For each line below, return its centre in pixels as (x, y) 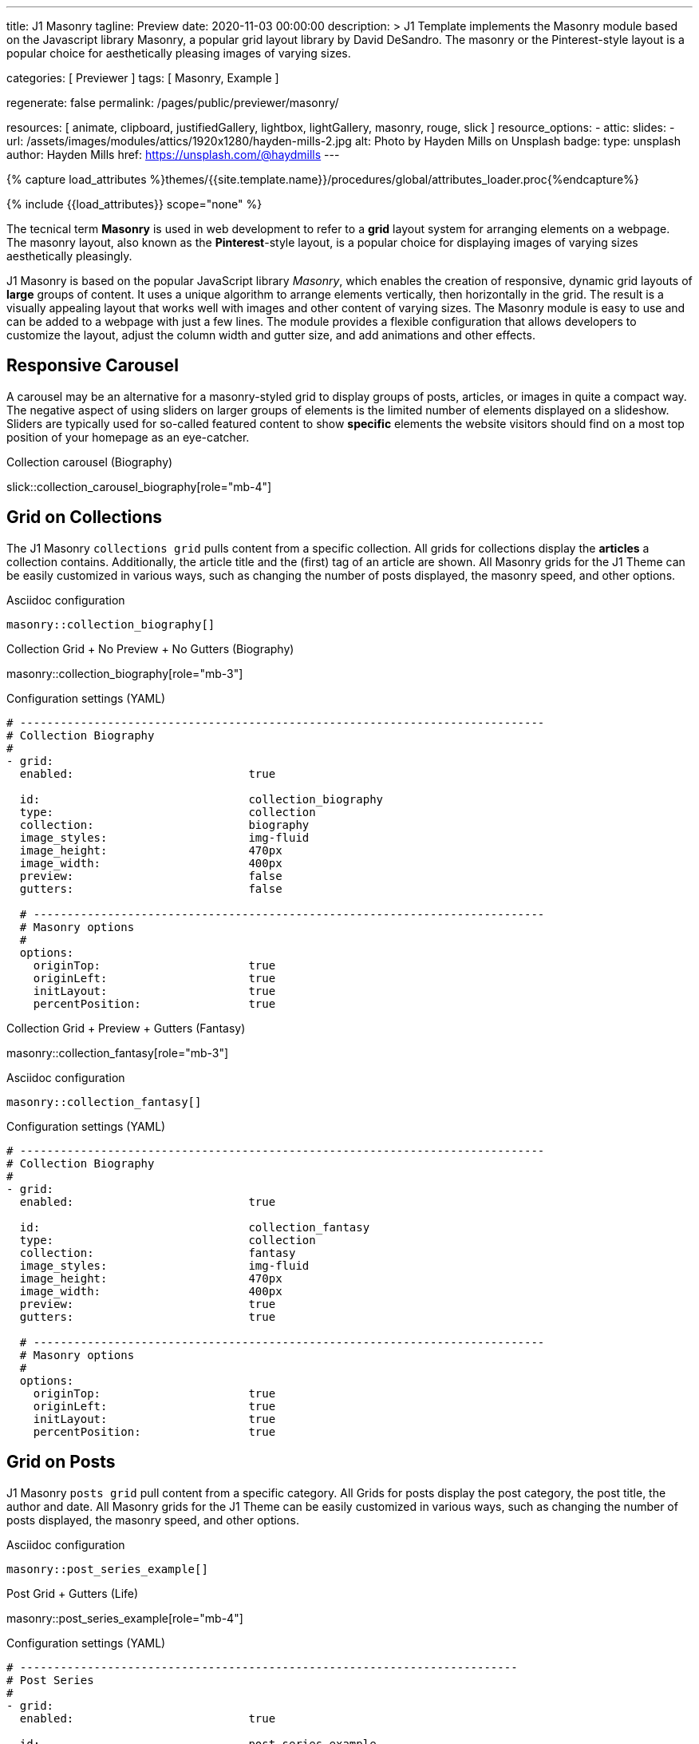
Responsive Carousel (93, 366)
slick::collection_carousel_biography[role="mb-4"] (139, 486)
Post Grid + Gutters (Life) (73, 1593)
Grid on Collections (84, 517)
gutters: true (148, 1316)
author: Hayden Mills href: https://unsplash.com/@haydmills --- (173, 155)
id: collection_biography (201, 799)
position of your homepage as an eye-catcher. (128, 437)
